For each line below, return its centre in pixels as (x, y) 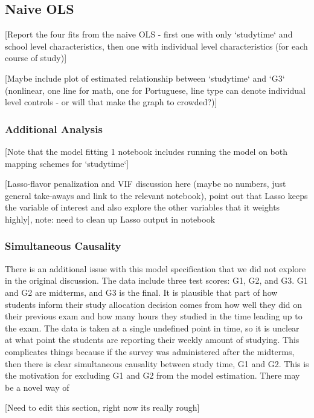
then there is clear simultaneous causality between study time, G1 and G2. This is (157, 363)
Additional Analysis (54, 129)
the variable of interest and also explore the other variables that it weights (143, 207)
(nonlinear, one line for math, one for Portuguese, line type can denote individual (155, 90)
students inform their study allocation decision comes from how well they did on (154, 304)
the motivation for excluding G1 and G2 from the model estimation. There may (152, 375)
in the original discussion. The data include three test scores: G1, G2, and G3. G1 (156, 280)
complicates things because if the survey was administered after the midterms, (150, 351)
